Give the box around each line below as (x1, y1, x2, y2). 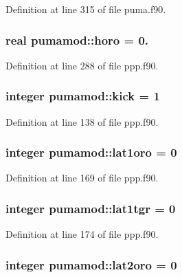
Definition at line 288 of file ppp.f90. (5, 58, 159, 72)
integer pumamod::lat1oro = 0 (5, 144, 177, 161)
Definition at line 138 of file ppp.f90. (5, 114, 159, 129)
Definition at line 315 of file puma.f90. (5, 2, 166, 16)
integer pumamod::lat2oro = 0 (5, 256, 177, 273)
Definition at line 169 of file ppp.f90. (5, 170, 159, 185)
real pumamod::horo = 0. (5, 31, 149, 48)
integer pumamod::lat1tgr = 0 (5, 199, 176, 217)
